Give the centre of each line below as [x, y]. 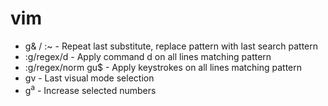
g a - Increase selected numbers [90, 89]
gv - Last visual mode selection [89, 78]
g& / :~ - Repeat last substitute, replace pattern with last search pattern [171, 46]
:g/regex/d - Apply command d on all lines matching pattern [148, 56]
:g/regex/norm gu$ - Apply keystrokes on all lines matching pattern [163, 67]
